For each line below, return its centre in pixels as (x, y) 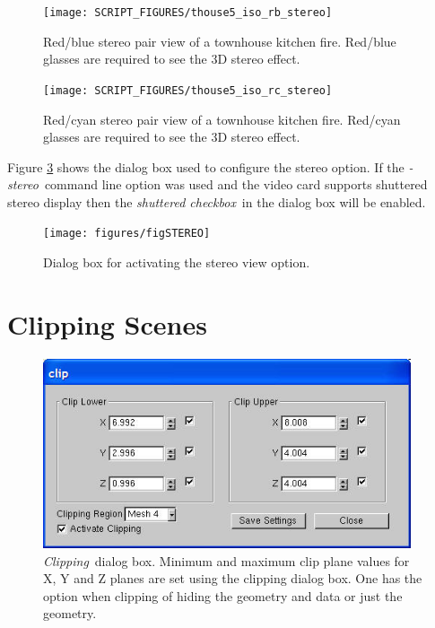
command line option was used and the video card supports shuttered (236, 184)
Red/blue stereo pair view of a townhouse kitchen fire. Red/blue (220, 41)
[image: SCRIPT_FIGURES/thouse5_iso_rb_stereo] (188, 13)
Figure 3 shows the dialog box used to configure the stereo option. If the (206, 166)
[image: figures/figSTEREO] (127, 234)
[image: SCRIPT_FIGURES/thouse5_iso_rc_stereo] (188, 90)
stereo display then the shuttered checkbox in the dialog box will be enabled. (217, 201)
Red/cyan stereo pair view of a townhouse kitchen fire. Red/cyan (222, 119)
